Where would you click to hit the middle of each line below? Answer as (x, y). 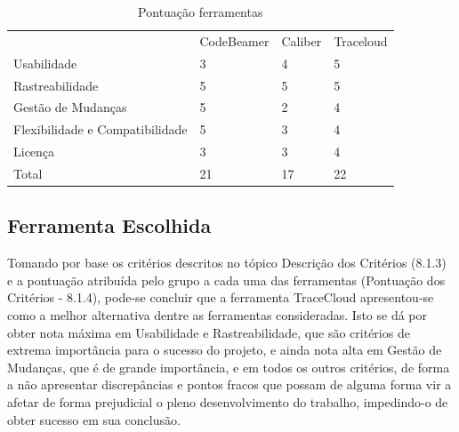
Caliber (302, 40)
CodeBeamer (234, 40)
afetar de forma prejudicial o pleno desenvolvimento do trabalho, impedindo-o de (228, 401)
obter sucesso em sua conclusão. (94, 419)
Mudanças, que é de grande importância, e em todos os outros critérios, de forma (229, 367)
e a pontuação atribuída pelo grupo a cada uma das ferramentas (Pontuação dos (226, 280)
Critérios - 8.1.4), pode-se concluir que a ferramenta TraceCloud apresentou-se (221, 297)
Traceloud (361, 40)
